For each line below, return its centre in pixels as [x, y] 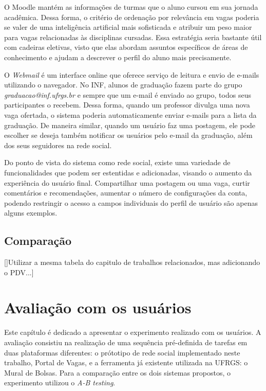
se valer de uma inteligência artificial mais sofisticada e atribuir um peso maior [128, 27]
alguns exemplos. [31, 213]
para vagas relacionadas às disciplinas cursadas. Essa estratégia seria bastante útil [133, 37]
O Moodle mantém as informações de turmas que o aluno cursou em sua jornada [131, 7]
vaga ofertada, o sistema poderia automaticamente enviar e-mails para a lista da [130, 114]
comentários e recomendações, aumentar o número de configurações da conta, [126, 193]
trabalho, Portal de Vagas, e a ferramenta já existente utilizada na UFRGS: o [126, 362]
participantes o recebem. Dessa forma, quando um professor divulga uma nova [127, 105]
